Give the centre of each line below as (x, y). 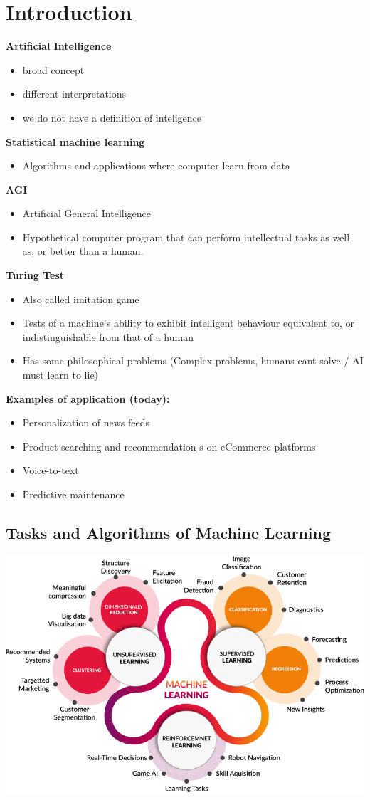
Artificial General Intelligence (87, 213)
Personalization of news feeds (86, 422)
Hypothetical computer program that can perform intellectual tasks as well (186, 237)
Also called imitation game (81, 299)
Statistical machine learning (75, 141)
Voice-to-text (51, 470)
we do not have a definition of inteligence (112, 117)
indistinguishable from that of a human (108, 336)
